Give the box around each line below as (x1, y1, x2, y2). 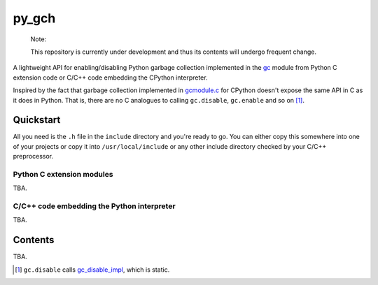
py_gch (13, 10, 56, 26)
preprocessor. (13, 152, 54, 161)
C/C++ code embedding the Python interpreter (13, 201, 176, 211)
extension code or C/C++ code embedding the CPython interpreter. (13, 73, 208, 82)
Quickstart (13, 114, 61, 126)
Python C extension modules (13, 169, 113, 179)
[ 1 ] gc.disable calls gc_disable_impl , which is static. (15, 265, 170, 274)
